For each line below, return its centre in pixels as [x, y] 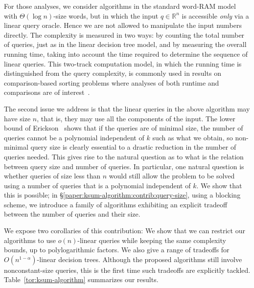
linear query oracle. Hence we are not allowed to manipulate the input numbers [123, 25]
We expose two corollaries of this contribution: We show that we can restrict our [125, 231]
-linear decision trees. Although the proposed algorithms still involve [139, 259]
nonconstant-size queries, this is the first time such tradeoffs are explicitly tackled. [127, 270]
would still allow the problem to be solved [172, 176]
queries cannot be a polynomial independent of [74, 137]
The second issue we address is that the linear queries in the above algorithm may [127, 108]
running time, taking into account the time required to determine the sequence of [126, 54]
